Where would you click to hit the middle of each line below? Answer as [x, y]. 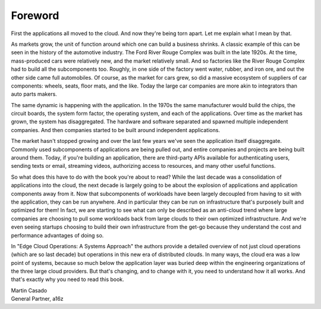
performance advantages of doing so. [57, 235]
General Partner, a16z [37, 299]
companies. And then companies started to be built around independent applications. [115, 130]
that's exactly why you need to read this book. [67, 279]
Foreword [35, 15]
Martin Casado [29, 290]
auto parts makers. [34, 94]
